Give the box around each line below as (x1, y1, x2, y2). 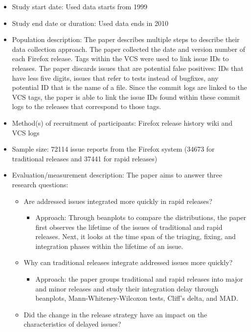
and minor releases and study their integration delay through (35, 283, 219, 293)
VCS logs (12, 127, 40, 137)
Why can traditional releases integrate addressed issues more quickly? (23, 257, 233, 267)
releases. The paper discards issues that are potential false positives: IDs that (12, 63, 244, 73)
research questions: (12, 179, 68, 189)
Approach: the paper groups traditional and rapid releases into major (35, 274, 243, 284)
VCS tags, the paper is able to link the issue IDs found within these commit (12, 91, 240, 102)
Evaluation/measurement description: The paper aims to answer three (12, 170, 223, 180)
